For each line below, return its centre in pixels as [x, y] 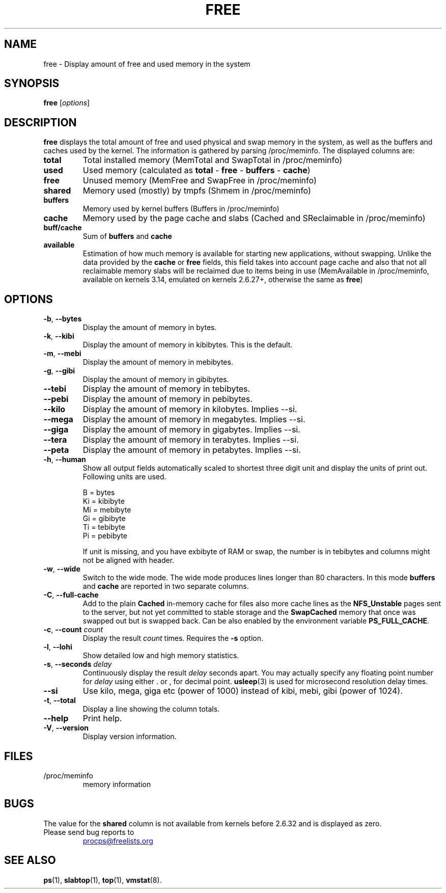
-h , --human [65, 459]
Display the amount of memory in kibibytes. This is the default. [188, 345]
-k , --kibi [59, 336]
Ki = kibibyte [104, 501]
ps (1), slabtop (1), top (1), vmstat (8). [103, 880]
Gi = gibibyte [104, 519]
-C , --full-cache [71, 595]
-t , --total [60, 700]
